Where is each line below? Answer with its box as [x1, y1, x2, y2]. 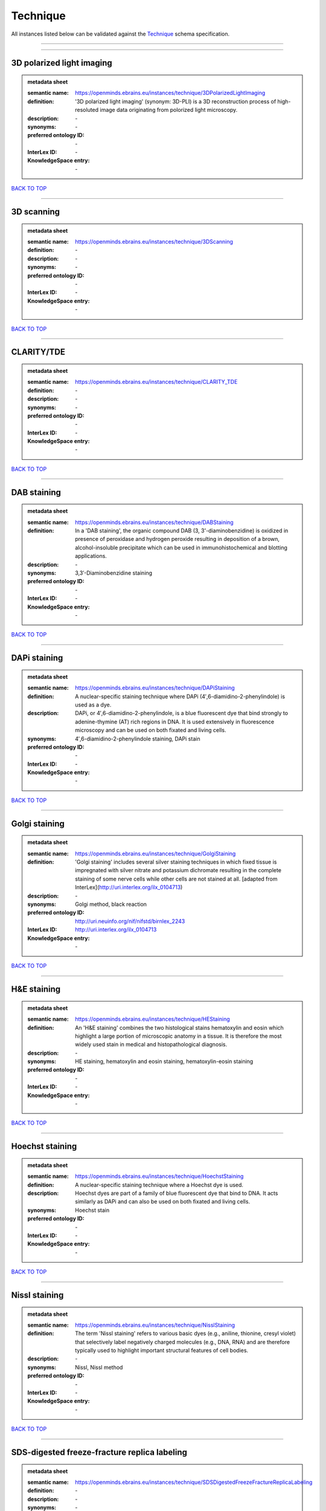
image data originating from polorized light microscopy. [100, 106, 238, 114]
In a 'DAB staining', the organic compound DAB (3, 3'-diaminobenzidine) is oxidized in [75, 527, 289, 534]
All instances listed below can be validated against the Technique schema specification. [11, 30, 230, 37]
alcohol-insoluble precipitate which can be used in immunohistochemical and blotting [75, 544, 288, 551]
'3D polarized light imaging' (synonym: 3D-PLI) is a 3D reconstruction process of [75, 97, 276, 105]
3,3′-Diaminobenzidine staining [75, 569, 153, 577]
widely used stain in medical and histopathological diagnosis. [75, 1041, 228, 1048]
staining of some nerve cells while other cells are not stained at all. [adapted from [75, 875, 278, 882]
